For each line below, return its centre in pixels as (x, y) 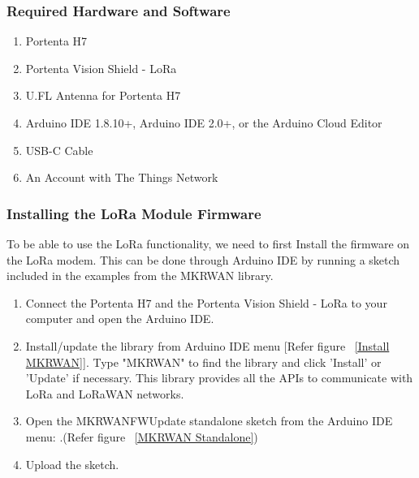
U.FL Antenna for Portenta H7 (103, 95)
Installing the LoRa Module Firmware (134, 213)
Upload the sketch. (72, 464)
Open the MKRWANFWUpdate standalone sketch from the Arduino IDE (209, 421)
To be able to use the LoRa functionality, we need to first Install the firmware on (208, 243)
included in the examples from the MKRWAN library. (140, 276)
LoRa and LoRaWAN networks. (105, 393)
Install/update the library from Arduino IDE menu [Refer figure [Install (207, 345)
